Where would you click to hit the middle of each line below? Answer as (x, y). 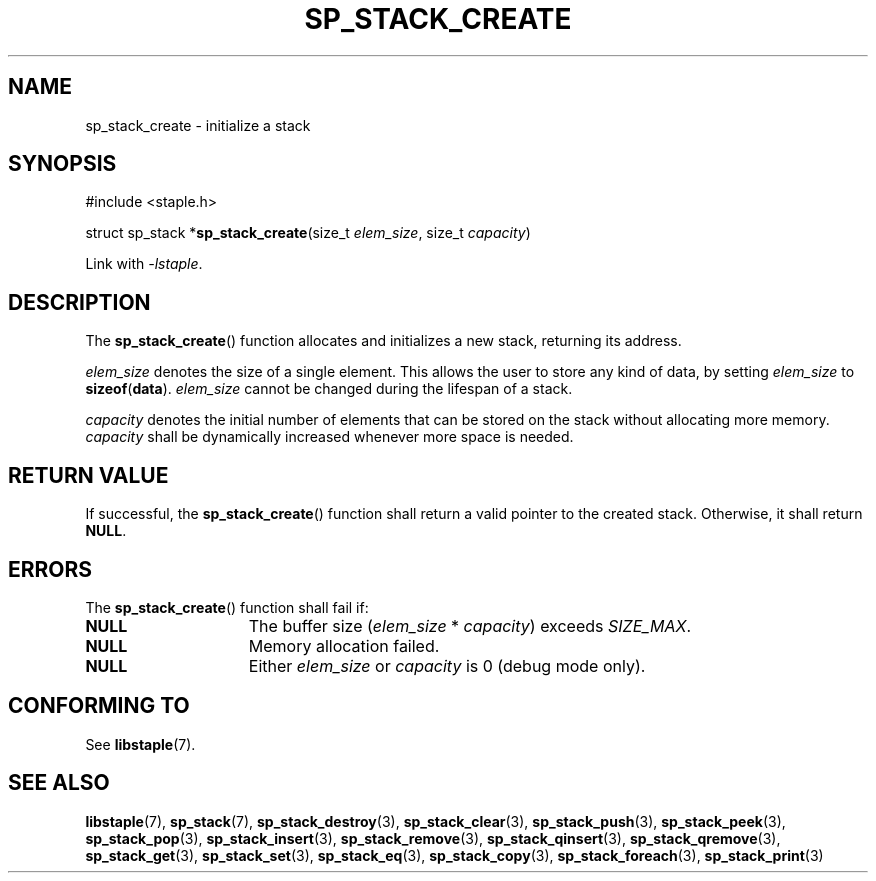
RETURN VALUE (88, 475)
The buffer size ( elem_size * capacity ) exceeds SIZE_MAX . (470, 625)
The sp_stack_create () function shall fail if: (227, 607)
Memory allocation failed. (344, 645)
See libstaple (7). (140, 744)
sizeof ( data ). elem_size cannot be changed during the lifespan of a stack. (329, 389)
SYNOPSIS (62, 164)
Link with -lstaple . (144, 264)
